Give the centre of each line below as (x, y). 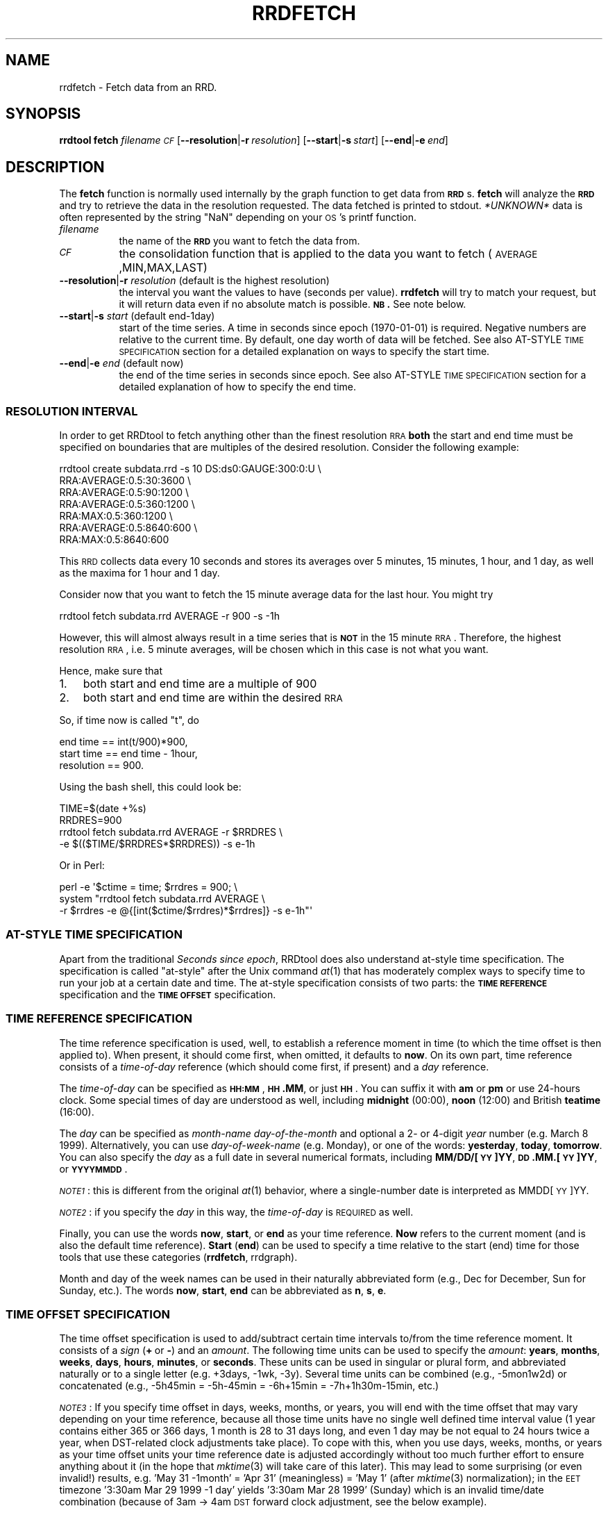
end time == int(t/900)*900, (124, 742)
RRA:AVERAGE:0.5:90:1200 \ (124, 493)
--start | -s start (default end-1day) (137, 316)
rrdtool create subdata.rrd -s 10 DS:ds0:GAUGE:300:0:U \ (190, 469)
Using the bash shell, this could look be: (150, 787)
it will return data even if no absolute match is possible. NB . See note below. (293, 304)
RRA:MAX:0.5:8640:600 (114, 540)
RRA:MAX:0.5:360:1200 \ (116, 516)
